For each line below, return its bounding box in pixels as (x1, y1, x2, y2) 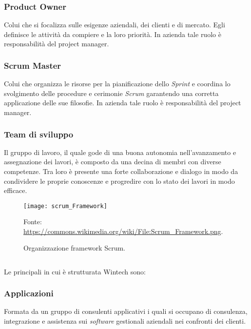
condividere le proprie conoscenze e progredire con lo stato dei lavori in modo (4, 175, 235, 186)
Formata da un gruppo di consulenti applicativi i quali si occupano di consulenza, (4, 306, 248, 316)
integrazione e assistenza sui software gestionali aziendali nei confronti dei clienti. (4, 316, 246, 326)
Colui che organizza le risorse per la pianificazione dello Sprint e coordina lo (4, 78, 231, 89)
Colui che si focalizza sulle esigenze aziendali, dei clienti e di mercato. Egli (4, 19, 225, 30)
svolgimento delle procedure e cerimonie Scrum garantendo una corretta (4, 88, 219, 98)
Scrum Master (4, 59, 61, 71)
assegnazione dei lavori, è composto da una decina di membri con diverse (4, 156, 221, 167)
